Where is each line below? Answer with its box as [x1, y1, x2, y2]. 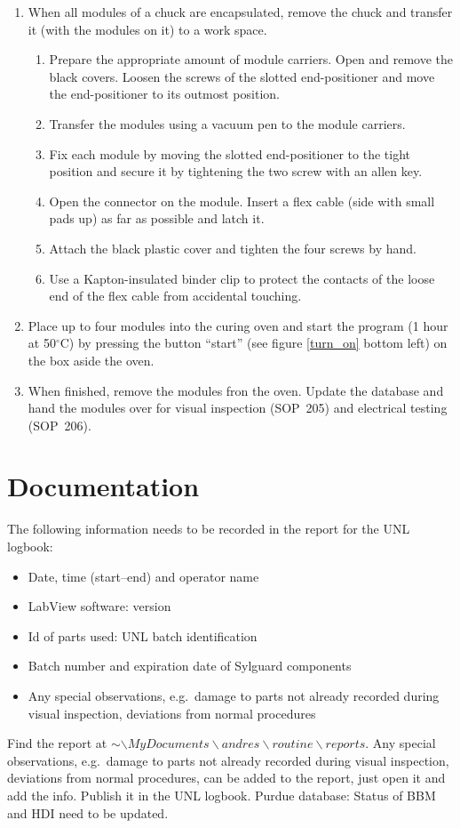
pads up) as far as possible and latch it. [49, 209, 265, 228]
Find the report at [7, 734, 107, 752]
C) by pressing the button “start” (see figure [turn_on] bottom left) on [59, 334, 448, 352]
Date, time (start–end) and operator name [28, 567, 259, 585]
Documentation [7, 468, 200, 504]
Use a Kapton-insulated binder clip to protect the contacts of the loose [49, 269, 435, 287]
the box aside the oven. [28, 350, 155, 369]
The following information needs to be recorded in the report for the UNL [7, 519, 410, 538]
